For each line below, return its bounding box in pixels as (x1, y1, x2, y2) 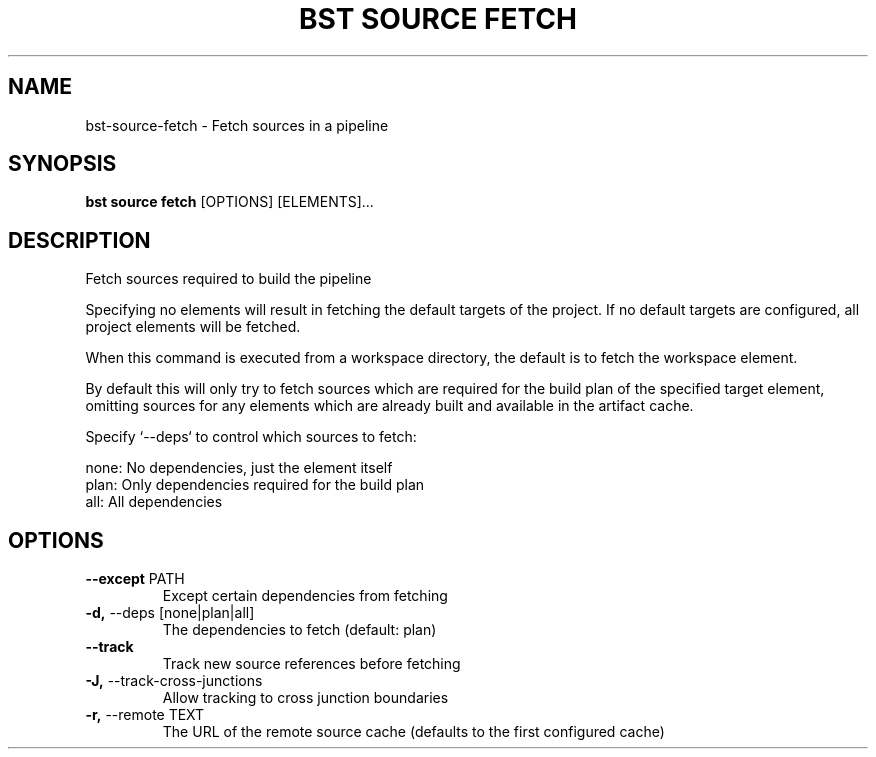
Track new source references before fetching (162, 655, 461, 673)
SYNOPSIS (8, 151, 117, 177)
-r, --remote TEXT (85, 706, 205, 724)
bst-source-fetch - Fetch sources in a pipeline (85, 116, 389, 134)
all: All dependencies (85, 493, 223, 511)
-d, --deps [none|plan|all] (85, 604, 255, 622)
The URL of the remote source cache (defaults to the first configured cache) (162, 723, 665, 741)
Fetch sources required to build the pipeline (85, 270, 372, 288)
